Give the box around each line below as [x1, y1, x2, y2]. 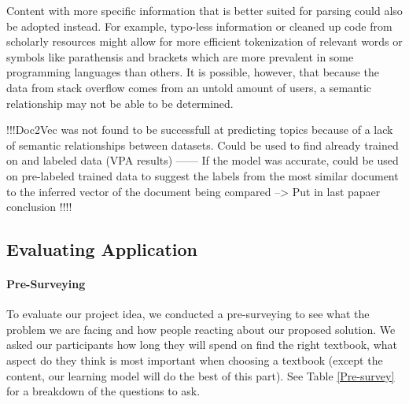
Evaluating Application [6, 237, 198, 261]
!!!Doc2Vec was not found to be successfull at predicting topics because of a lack [6, 121, 393, 138]
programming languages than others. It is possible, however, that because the [6, 64, 379, 80]
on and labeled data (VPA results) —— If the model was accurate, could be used [6, 152, 399, 169]
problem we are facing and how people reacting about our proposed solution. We [6, 321, 396, 337]
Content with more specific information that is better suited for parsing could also [6, 2, 403, 18]
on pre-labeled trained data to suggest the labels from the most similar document [6, 167, 399, 183]
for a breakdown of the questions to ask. [6, 383, 201, 399]
